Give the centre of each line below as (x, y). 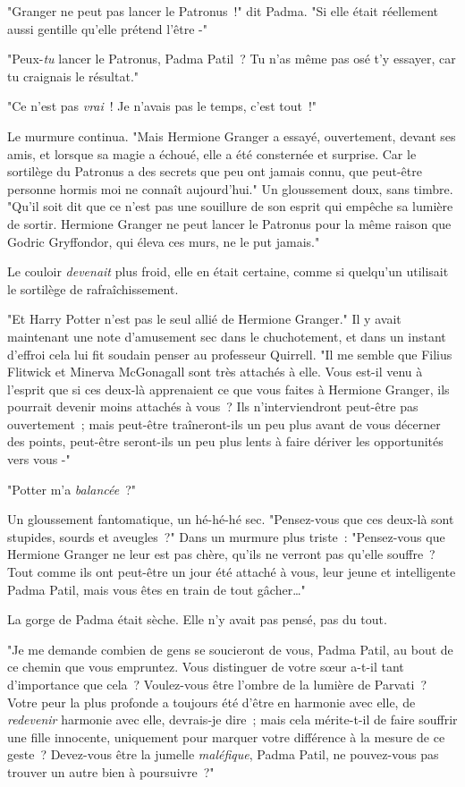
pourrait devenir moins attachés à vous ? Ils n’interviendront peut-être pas (213, 406)
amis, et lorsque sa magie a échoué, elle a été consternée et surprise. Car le (212, 153)
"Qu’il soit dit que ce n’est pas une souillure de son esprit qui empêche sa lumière (230, 206)
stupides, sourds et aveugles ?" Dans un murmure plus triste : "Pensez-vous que (226, 536)
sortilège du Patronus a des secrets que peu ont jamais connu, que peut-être (215, 171)
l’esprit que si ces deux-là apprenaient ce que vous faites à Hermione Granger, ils (228, 389)
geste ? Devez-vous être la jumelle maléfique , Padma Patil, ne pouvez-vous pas (223, 754)
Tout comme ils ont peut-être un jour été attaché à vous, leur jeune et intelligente (232, 572)
